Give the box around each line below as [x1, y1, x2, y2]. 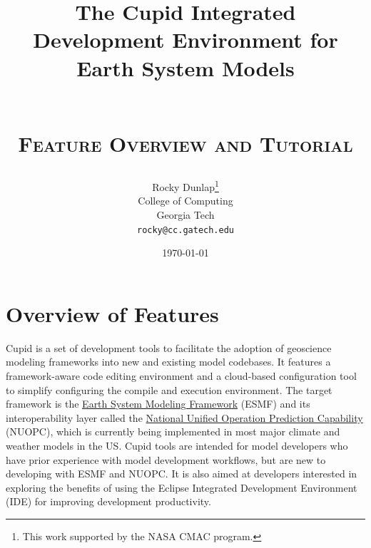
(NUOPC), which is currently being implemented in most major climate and [6, 424, 340, 439]
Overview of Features [6, 299, 219, 328]
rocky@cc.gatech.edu [136, 224, 235, 235]
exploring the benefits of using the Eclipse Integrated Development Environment [6, 480, 357, 495]
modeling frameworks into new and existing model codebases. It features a [6, 354, 331, 369]
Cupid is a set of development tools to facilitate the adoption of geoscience [6, 340, 332, 355]
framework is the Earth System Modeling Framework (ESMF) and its [6, 396, 310, 411]
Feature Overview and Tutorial [18, 128, 353, 157]
